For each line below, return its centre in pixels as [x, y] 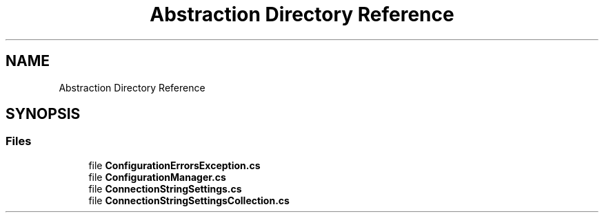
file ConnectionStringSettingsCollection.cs [189, 200]
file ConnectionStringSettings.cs [165, 188]
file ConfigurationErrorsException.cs [174, 165]
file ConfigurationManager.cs [157, 177]
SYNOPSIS [43, 114]
